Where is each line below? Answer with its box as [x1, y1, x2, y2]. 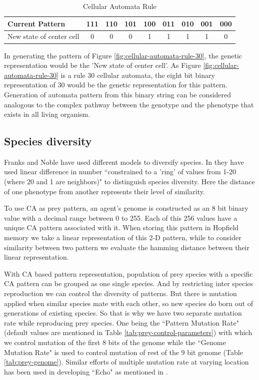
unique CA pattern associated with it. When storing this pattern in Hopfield [4, 222, 239, 233]
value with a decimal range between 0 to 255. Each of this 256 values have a [4, 212, 237, 223]
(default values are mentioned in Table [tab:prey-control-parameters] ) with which [4, 327, 252, 338]
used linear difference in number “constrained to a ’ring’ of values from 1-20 [4, 166, 236, 177]
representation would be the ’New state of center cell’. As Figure [4, 60, 201, 70]
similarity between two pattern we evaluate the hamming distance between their [4, 242, 249, 252]
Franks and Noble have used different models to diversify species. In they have [4, 156, 244, 167]
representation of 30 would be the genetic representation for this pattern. [4, 79, 227, 90]
